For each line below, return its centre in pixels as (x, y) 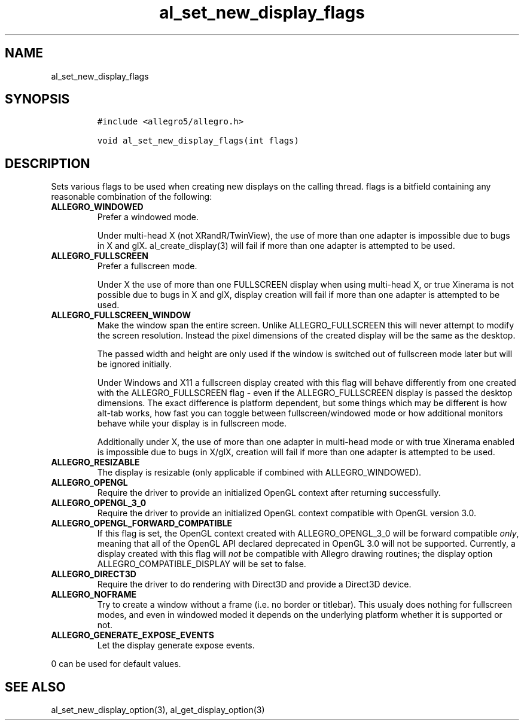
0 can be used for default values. (116, 664)
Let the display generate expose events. (176, 645)
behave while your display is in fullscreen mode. (192, 424)
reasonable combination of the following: (132, 197)
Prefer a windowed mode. (148, 217)
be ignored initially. (134, 364)
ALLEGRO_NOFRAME (94, 595)
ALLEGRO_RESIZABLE (95, 462)
